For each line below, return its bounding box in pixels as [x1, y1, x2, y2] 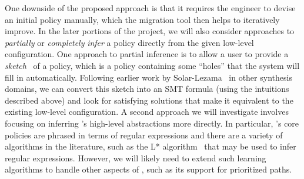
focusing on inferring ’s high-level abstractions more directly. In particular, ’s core [5, 117, 299, 129]
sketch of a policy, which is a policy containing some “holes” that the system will [5, 59, 300, 71]
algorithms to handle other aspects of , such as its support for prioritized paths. [5, 163, 292, 175]
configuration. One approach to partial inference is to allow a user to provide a [5, 48, 289, 60]
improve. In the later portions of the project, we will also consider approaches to [5, 25, 295, 37]
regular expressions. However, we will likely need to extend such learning [5, 151, 266, 164]
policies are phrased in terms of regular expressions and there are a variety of [5, 128, 283, 141]
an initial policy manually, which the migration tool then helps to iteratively [5, 13, 280, 25]
